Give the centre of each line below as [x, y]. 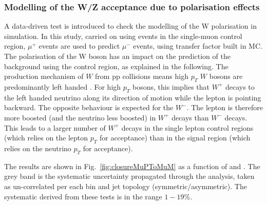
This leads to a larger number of [55, 127]
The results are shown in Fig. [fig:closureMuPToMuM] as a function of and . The [132, 166]
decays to [240, 86]
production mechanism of [44, 76]
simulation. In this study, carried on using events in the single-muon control [123, 36]
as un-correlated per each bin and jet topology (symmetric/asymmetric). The [126, 186]
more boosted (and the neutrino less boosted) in [80, 117]
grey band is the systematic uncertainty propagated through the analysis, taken [129, 176]
